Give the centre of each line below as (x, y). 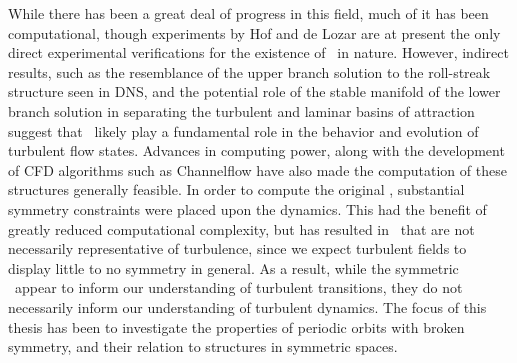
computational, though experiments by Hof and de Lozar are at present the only (254, 32)
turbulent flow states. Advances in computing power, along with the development (256, 150)
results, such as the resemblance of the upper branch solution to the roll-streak (249, 71)
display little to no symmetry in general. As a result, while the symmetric (233, 267)
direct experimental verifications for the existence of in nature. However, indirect (258, 52)
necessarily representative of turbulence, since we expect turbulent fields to (237, 248)
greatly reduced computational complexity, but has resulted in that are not (241, 228)
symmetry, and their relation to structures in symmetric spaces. (203, 346)
